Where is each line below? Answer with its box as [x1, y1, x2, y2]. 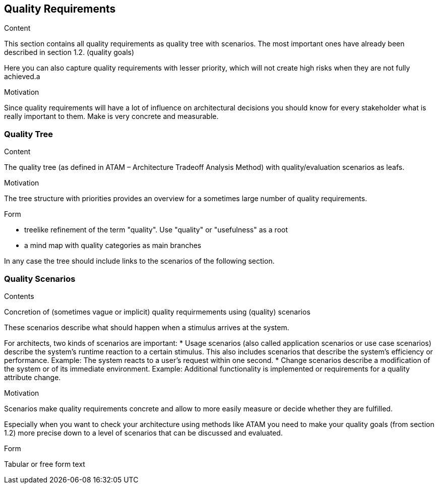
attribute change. [4, 373, 61, 382]
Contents [4, 291, 34, 300]
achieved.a [4, 72, 40, 81]
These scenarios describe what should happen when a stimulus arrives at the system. [4, 323, 289, 332]
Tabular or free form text [4, 459, 85, 468]
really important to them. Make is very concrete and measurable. [4, 112, 219, 121]
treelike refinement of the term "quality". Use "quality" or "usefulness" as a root [24, 225, 288, 234]
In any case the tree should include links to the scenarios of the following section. [4, 257, 275, 266]
